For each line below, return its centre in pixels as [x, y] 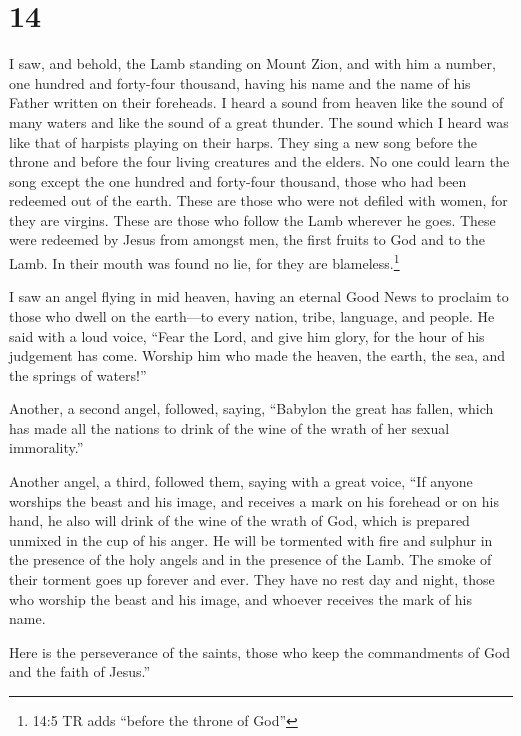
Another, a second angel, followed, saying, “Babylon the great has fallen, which [251, 408]
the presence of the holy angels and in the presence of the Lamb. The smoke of [250, 559]
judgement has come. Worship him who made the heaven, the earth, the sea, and [257, 355]
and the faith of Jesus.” [80, 671]
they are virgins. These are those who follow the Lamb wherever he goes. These [252, 219]
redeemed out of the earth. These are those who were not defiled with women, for [258, 200]
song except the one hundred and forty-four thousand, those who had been [238, 180]
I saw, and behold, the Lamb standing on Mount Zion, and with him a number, [252, 63]
